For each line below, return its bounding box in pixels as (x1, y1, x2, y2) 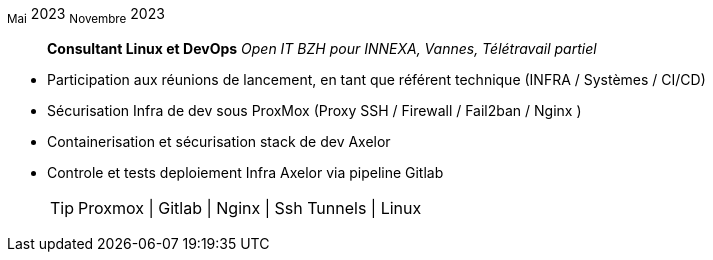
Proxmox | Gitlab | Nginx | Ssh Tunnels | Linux (78, 197, 422, 218)
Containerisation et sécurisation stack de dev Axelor (47, 132, 391, 150)
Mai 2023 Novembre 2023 (7, 5, 165, 26)
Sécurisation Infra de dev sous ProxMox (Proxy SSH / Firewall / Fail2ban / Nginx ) (47, 101, 582, 119)
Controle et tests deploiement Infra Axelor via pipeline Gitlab (47, 163, 444, 181)
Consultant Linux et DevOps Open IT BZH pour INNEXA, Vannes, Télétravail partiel (47, 39, 597, 57)
